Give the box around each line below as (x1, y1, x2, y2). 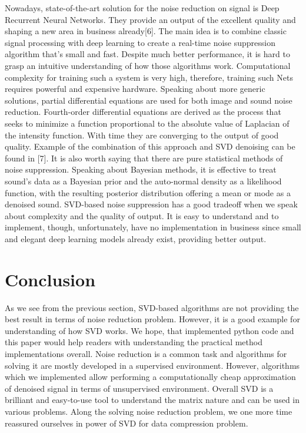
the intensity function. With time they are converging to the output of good (5, 128, 279, 141)
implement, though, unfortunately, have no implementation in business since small (5, 221, 301, 233)
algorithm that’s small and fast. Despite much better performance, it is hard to (5, 48, 290, 60)
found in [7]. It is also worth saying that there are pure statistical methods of (5, 151, 283, 164)
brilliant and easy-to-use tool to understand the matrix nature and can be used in (5, 394, 300, 406)
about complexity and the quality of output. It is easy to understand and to (5, 209, 279, 222)
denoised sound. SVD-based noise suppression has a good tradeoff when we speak (5, 198, 298, 210)
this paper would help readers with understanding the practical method (5, 336, 262, 348)
